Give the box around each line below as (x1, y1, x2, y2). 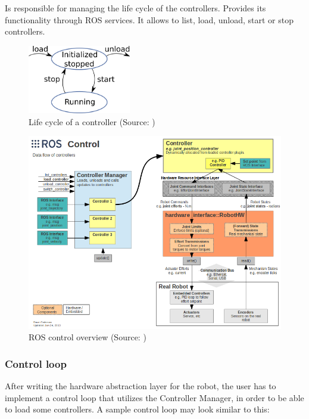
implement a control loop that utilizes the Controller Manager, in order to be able (5, 391, 304, 404)
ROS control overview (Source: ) (29, 331, 146, 343)
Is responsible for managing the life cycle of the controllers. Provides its (5, 2, 266, 14)
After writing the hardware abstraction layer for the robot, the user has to (5, 380, 276, 392)
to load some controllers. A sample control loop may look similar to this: (5, 403, 270, 415)
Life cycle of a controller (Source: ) (29, 115, 155, 128)
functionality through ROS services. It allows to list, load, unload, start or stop (5, 13, 294, 26)
